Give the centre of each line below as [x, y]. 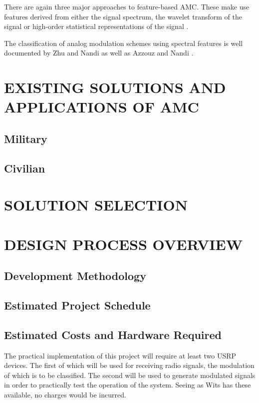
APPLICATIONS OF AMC [102, 107]
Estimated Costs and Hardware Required [113, 334]
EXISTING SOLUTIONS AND [115, 87]
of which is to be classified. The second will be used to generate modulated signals [130, 375]
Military [26, 138]
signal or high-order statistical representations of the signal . [96, 26]
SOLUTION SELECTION [96, 205]
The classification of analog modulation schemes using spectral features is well [124, 43]
